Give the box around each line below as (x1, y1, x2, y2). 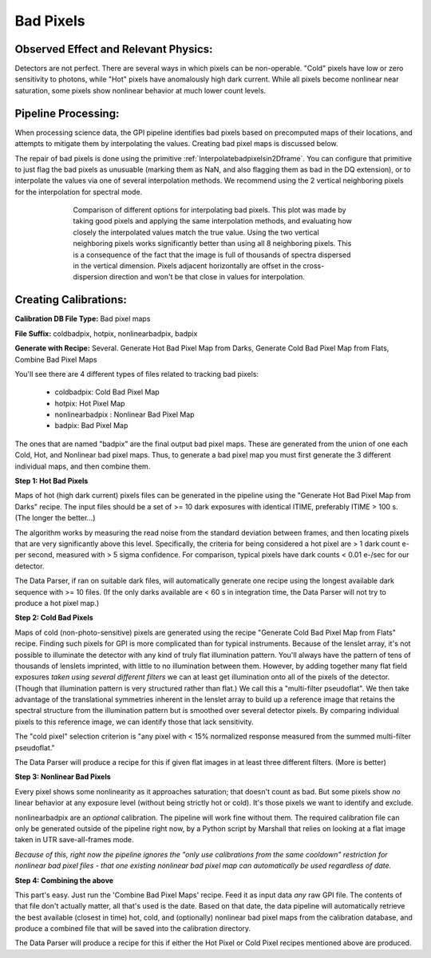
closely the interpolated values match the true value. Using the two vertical (73, 228, 319, 237)
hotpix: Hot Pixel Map (54, 398, 125, 408)
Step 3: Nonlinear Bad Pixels (14, 772, 111, 782)
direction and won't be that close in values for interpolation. (109, 272, 305, 282)
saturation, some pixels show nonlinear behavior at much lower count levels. (14, 85, 267, 95)
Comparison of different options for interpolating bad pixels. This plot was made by (73, 205, 346, 215)
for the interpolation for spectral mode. (14, 187, 143, 196)
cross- (302, 261, 325, 271)
